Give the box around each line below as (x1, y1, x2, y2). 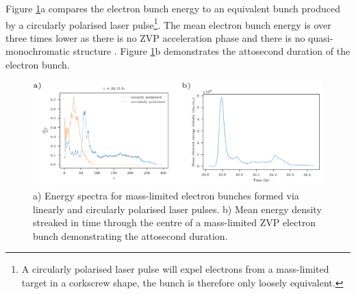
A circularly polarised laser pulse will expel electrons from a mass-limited (21, 262, 329, 276)
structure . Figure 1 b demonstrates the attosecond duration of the (73, 44, 351, 58)
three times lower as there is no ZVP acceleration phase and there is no (5, 30, 305, 45)
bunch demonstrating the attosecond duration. (33, 228, 228, 243)
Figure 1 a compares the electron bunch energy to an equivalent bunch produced (5, 1, 340, 15)
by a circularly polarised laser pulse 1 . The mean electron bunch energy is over (5, 15, 331, 32)
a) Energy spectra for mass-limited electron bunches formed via (33, 188, 299, 202)
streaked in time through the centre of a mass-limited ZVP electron (33, 215, 316, 230)
